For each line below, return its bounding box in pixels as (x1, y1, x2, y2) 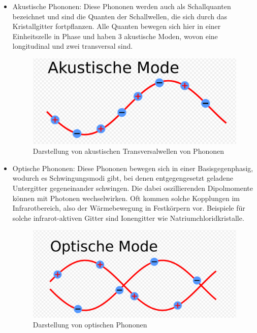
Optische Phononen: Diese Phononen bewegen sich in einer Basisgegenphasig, (12, 162, 253, 173)
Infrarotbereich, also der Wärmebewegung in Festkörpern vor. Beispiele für (12, 203, 245, 213)
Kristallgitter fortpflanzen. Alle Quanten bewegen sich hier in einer (12, 21, 221, 31)
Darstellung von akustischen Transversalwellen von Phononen (33, 146, 224, 156)
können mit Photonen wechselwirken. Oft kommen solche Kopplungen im (12, 192, 240, 203)
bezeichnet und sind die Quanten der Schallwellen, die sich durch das (12, 11, 228, 21)
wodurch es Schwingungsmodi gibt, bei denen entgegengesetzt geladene (12, 173, 234, 183)
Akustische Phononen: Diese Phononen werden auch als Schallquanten (12, 1, 231, 11)
